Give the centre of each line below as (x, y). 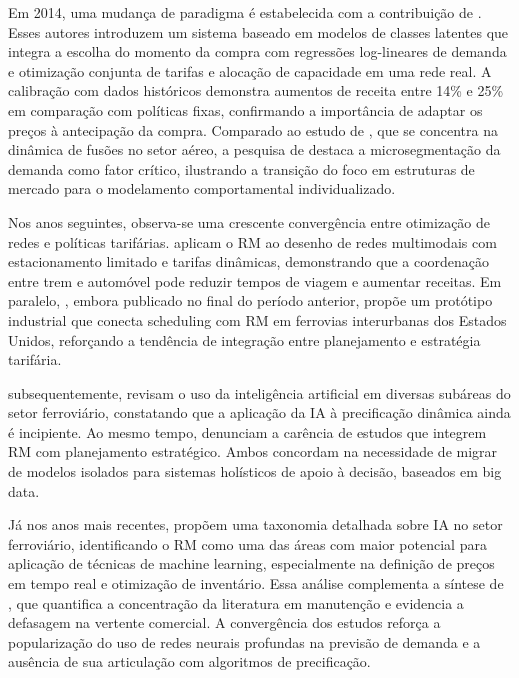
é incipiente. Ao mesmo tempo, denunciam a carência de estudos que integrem (247, 431)
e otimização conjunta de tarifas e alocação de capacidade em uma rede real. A (250, 70)
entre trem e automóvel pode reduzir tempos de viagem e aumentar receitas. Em (255, 280)
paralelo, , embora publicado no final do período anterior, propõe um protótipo (250, 300)
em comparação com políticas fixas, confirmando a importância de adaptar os (245, 109)
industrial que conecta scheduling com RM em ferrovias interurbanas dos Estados (257, 319)
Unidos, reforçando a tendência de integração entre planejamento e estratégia (244, 339)
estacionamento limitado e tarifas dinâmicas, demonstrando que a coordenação (249, 261)
